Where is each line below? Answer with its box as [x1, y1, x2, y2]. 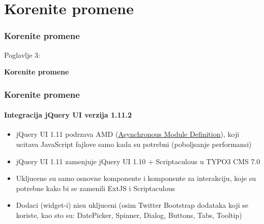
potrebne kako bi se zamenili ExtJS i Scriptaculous [16, 182, 175, 193]
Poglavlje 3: [4, 49, 40, 60]
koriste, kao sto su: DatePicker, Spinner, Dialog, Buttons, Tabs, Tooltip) [16, 209, 242, 220]
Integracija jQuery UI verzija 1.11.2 [4, 109, 132, 120]
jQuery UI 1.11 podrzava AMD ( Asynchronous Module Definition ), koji [16, 129, 240, 139]
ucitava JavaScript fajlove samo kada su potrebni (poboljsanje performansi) [16, 139, 252, 150]
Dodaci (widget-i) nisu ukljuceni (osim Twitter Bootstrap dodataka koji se [16, 200, 248, 210]
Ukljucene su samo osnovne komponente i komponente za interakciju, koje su [16, 173, 256, 183]
